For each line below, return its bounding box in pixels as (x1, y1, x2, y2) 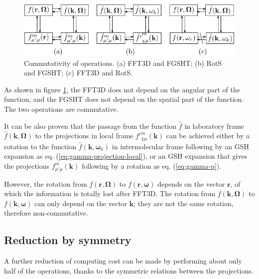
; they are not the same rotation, (133, 198, 234, 208)
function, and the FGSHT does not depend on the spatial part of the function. (4, 94, 244, 104)
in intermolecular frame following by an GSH (112, 141, 250, 151)
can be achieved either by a (166, 130, 250, 141)
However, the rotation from (4, 178, 87, 189)
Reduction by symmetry (4, 232, 131, 248)
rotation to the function (4, 141, 77, 151)
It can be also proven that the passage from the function (4, 120, 177, 131)
